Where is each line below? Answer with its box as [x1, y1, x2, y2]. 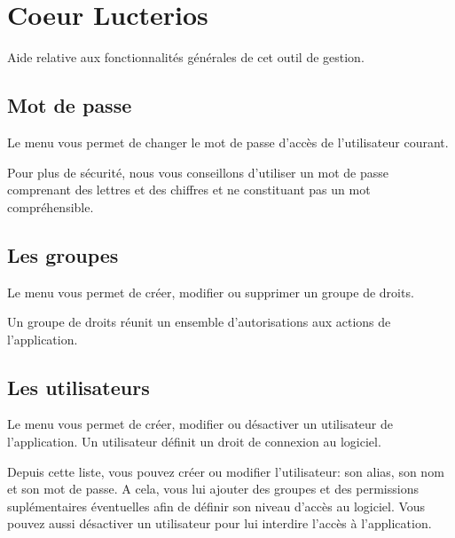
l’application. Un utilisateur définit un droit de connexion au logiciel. [7, 432, 381, 451]
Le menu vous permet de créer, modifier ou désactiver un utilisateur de [7, 415, 394, 433]
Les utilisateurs [7, 373, 150, 400]
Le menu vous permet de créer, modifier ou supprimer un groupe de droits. [7, 282, 414, 301]
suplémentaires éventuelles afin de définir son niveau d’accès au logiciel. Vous [7, 496, 426, 515]
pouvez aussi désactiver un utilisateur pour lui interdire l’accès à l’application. [7, 514, 432, 533]
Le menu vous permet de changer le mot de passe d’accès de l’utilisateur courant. [7, 132, 449, 151]
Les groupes [7, 241, 119, 268]
